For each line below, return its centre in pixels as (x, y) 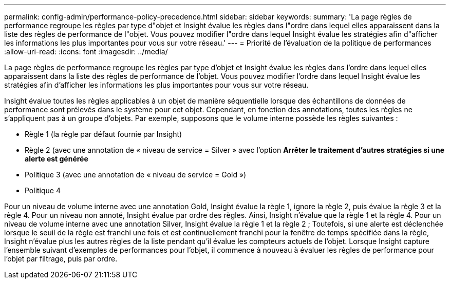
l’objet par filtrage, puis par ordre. (61, 259)
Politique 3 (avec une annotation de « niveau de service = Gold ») (136, 175)
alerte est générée (57, 159)
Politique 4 (43, 190)
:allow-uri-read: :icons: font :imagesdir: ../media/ (86, 52)
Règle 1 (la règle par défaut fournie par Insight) (104, 134)
